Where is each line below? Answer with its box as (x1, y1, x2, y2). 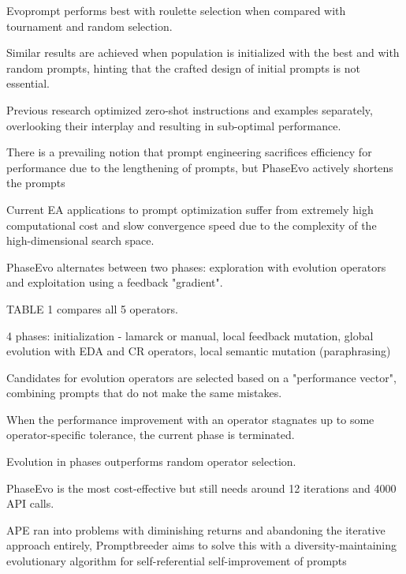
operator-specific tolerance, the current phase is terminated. (6, 426, 295, 443)
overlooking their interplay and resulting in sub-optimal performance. (6, 117, 341, 133)
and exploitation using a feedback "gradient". (6, 274, 223, 291)
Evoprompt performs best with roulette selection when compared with (6, 2, 346, 18)
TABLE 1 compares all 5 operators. (6, 300, 178, 317)
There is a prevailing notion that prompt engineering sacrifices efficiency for (6, 144, 372, 160)
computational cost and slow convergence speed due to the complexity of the (6, 216, 377, 233)
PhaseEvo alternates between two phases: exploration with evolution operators (6, 258, 386, 275)
